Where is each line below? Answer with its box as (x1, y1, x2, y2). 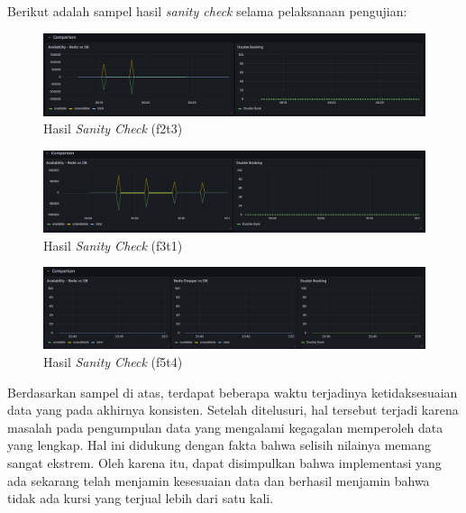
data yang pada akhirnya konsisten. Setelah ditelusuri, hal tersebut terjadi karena (7, 400, 459, 419)
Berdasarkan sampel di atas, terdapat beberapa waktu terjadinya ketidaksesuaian (7, 382, 458, 401)
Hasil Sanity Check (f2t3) (43, 119, 183, 138)
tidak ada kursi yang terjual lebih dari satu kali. (7, 489, 274, 508)
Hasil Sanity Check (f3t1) (43, 235, 183, 254)
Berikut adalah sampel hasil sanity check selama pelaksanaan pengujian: (7, 2, 407, 20)
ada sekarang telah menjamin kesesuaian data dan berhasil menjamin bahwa (7, 471, 430, 490)
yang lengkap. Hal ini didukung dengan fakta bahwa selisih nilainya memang (7, 435, 431, 454)
